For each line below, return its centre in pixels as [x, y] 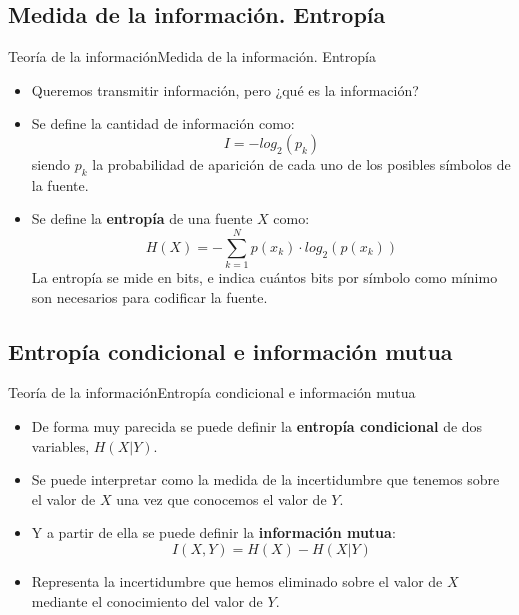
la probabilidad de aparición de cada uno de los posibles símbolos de [301, 163]
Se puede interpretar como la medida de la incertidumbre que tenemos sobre [265, 479]
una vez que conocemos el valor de [221, 498]
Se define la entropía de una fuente [142, 218]
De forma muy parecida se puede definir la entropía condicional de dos [257, 426]
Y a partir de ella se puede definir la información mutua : [213, 532]
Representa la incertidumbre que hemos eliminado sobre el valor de [237, 581]
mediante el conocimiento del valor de [147, 600]
